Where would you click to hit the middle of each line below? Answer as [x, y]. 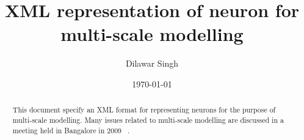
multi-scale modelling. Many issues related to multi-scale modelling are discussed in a [148, 120]
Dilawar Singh [152, 63]
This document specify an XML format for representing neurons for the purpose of [144, 110]
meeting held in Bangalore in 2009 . [71, 130]
